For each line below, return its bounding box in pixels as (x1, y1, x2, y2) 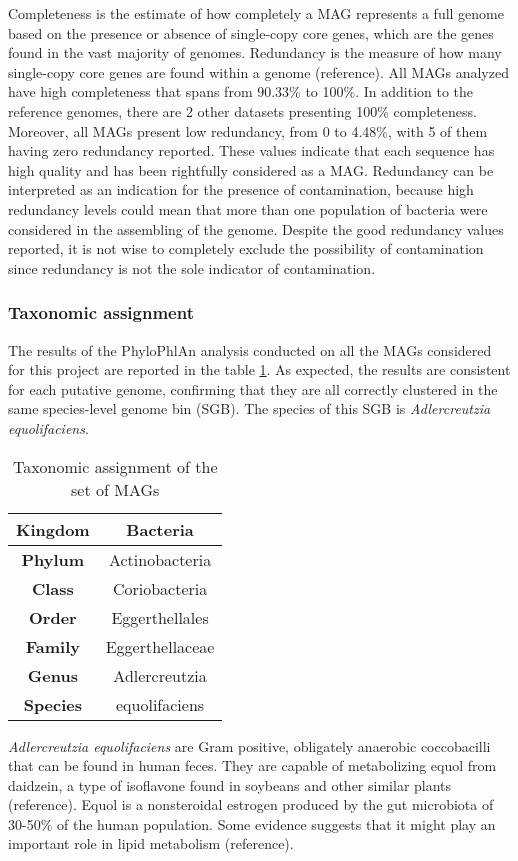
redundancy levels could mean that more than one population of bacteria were (8, 198, 488, 219)
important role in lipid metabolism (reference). (8, 833, 294, 854)
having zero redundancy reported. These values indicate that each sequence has (8, 140, 495, 161)
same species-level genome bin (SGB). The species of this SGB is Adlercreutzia (8, 398, 491, 419)
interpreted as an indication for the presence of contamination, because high (8, 179, 474, 200)
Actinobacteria (108, 547, 212, 571)
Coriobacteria (112, 576, 208, 600)
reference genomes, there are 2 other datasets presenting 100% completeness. (8, 100, 477, 121)
